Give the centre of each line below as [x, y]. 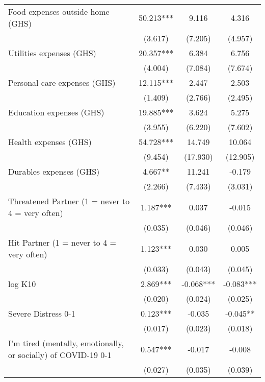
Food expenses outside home [59, 11]
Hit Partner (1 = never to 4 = [62, 242]
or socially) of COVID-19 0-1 [60, 355]
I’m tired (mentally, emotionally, [66, 343]
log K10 [22, 284]
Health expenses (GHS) [50, 142]
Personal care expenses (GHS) [62, 82]
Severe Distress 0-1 [42, 313]
